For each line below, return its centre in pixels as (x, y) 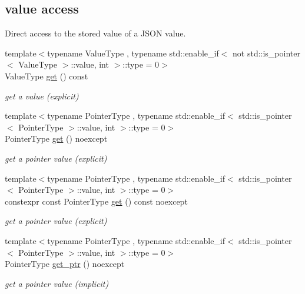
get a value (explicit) (42, 96)
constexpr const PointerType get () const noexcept (96, 201)
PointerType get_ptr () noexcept (65, 264)
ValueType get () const (47, 76)
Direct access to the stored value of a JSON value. (95, 33)
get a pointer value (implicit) (57, 283)
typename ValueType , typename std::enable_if (133, 53)
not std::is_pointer (266, 53)
